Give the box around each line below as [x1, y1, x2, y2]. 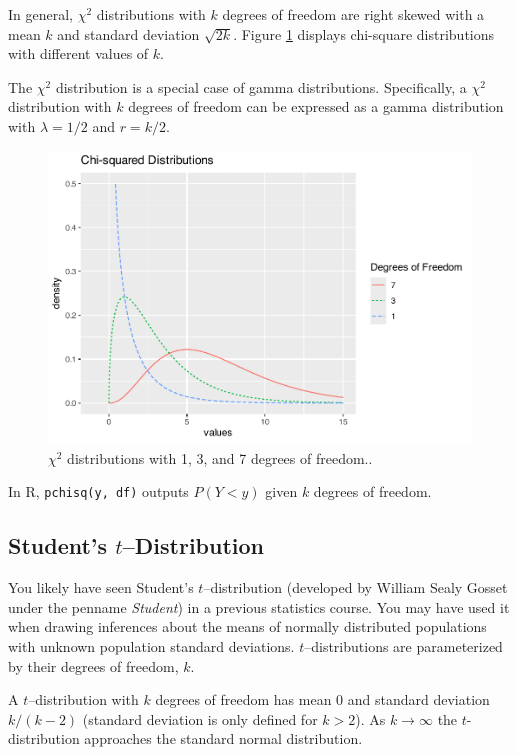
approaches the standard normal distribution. [84, 728, 363, 749]
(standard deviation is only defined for [82, 708, 318, 729]
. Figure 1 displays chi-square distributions [233, 23, 495, 44]
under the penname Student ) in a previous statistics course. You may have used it [8, 596, 510, 617]
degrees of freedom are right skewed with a [222, 4, 485, 24]
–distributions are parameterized [304, 635, 503, 656]
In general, [8, 4, 73, 24]
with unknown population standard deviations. [8, 635, 295, 656]
